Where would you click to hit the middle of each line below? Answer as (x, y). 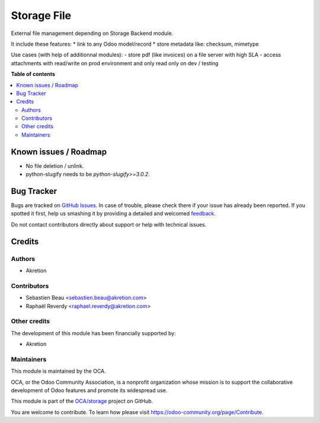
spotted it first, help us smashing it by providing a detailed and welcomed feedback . (113, 214)
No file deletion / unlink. (55, 166)
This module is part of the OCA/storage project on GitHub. (82, 401)
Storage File (41, 15)
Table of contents (33, 74)
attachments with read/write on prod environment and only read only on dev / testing (115, 63)
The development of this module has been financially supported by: (93, 333)
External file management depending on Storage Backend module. (92, 33)
